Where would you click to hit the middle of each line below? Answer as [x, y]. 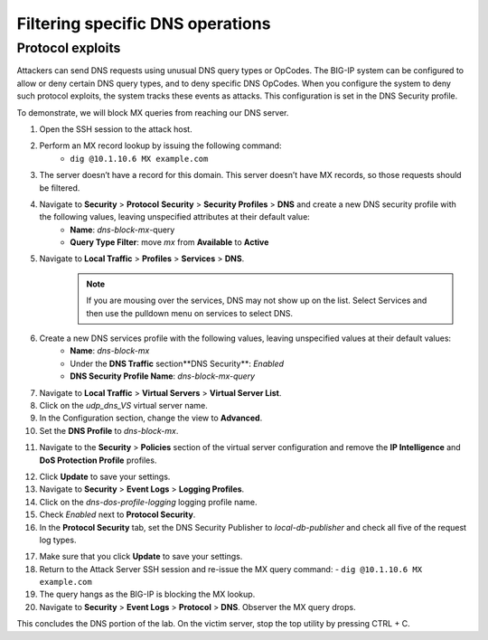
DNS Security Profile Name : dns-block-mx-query [163, 376]
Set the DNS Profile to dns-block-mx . [109, 430]
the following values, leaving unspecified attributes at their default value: [175, 217]
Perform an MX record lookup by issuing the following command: [160, 146]
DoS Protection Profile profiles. [98, 460]
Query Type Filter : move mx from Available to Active [169, 242]
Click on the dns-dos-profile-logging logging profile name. [148, 502]
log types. [58, 540]
